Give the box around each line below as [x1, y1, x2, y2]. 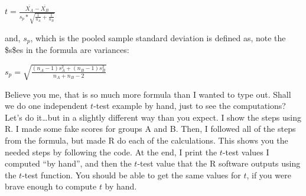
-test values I [222, 145, 269, 158]
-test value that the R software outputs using [137, 157, 301, 170]
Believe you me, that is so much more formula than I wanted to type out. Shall [5, 88, 291, 100]
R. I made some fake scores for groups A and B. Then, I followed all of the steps [5, 122, 296, 135]
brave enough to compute [5, 180, 97, 192]
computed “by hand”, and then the [5, 157, 132, 170]
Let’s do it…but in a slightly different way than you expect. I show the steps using [5, 111, 301, 123]
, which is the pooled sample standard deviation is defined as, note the [30, 31, 286, 44]
